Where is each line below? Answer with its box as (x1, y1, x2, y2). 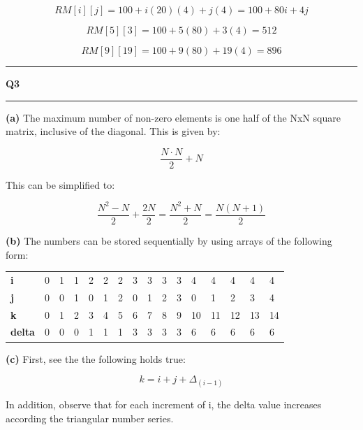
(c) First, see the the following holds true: (6, 351, 186, 366)
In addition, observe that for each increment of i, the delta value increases (6, 397, 322, 412)
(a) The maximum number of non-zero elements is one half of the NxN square (6, 110, 341, 124)
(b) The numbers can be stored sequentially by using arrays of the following (6, 234, 332, 248)
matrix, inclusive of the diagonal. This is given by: (6, 124, 221, 138)
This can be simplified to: (6, 177, 115, 192)
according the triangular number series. (6, 410, 174, 425)
